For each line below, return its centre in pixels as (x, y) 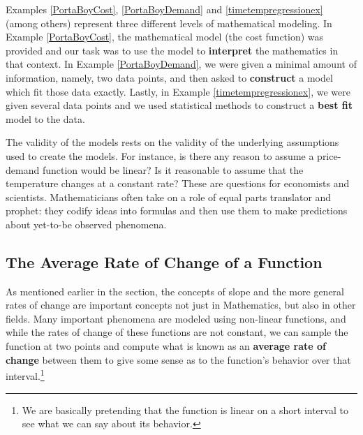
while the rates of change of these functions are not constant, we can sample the (177, 332)
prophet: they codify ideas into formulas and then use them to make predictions (177, 211)
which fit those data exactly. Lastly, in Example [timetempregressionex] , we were (178, 91)
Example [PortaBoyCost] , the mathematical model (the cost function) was (165, 37)
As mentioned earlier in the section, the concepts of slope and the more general (175, 291)
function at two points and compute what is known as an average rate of (166, 346)
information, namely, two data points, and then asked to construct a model (169, 77)
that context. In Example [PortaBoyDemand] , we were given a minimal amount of (181, 64)
